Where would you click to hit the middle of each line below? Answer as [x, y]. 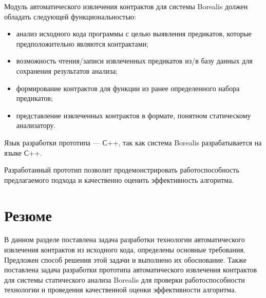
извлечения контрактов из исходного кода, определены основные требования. [125, 250]
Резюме [28, 215]
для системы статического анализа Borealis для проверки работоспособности [125, 279]
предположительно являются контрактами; [82, 43]
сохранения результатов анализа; [67, 70]
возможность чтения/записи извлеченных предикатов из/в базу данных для [134, 61]
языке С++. [23, 152]
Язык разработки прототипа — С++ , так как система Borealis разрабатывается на [133, 142]
